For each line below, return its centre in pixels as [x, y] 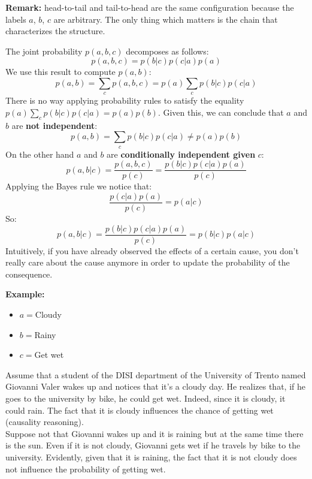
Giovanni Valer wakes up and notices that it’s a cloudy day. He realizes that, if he [155, 386]
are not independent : [54, 125]
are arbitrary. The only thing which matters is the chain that [166, 19]
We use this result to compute [60, 72]
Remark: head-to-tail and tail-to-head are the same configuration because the [150, 7]
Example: [25, 294]
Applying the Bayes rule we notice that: [79, 186]
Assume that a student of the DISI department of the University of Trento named [156, 374]
